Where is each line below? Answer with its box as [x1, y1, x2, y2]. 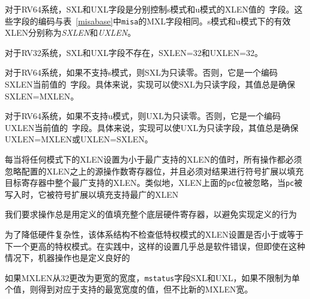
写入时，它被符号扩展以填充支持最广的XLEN [5, 188, 179, 200]
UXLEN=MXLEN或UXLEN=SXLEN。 [5, 133, 153, 145]
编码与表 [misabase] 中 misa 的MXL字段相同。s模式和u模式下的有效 [38, 14, 291, 27]
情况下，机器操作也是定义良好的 [5, 251, 130, 264]
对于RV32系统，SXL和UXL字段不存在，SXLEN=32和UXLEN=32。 [5, 46, 263, 58]
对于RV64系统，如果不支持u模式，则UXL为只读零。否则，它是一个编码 [5, 110, 281, 122]
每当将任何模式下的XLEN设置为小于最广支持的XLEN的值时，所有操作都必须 [5, 153, 302, 165]
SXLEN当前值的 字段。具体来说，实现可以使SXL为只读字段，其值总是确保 [5, 78, 296, 91]
